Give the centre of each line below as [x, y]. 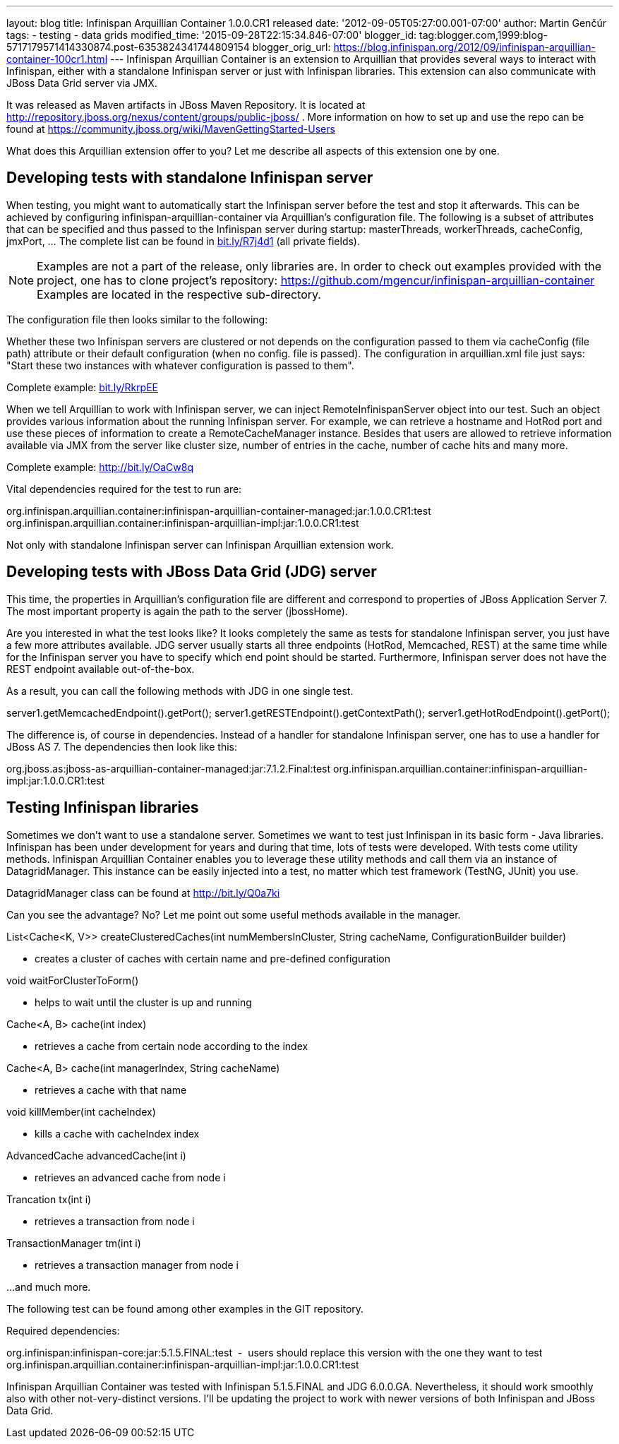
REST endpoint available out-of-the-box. [101, 669]
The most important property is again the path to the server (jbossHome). [177, 611]
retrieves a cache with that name [111, 1090]
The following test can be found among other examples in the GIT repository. [185, 1308]
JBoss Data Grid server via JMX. [82, 83]
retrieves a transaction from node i [115, 1221]
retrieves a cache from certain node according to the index [172, 1046]
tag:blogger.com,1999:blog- [483, 35]
